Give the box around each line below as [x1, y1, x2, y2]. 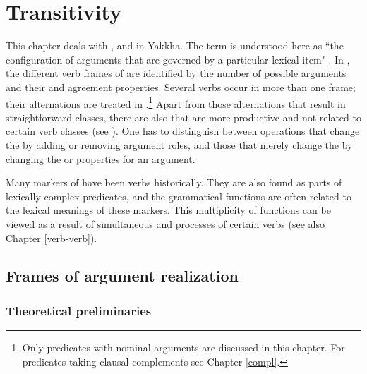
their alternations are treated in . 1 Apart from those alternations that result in [6, 94, 346, 111]
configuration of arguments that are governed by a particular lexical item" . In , [6, 52, 350, 66]
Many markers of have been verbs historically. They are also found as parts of [6, 175, 342, 190]
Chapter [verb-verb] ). [6, 230, 97, 245]
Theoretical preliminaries [6, 301, 152, 319]
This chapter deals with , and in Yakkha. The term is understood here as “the [6, 38, 344, 53]
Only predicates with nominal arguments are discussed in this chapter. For [22, 340, 345, 355]
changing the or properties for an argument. [6, 151, 195, 166]
